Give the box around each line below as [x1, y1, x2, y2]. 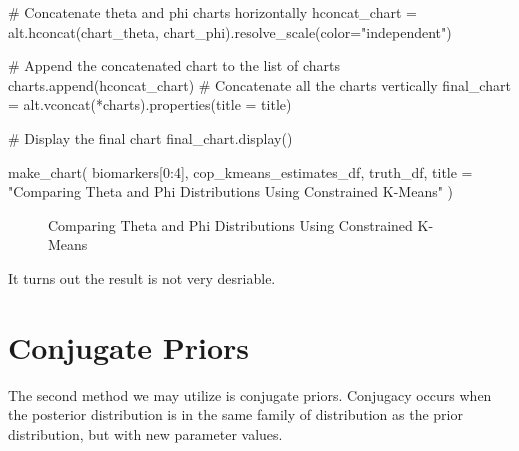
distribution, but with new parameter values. [8, 423, 283, 444]
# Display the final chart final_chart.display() [8, 127, 293, 148]
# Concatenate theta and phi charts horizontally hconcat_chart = [8, 2, 417, 22]
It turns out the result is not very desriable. [8, 267, 276, 288]
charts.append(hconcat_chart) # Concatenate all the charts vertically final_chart [8, 74, 511, 95]
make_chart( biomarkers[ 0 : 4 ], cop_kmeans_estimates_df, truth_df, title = [8, 161, 473, 182]
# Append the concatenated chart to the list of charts [8, 55, 340, 76]
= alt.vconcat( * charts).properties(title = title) [8, 94, 292, 115]
